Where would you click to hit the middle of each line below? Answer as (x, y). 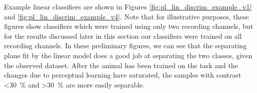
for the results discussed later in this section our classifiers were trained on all (123, 36)
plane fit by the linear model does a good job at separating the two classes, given (128, 55)
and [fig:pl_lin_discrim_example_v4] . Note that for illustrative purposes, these (126, 16)
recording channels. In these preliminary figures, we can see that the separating (125, 46)
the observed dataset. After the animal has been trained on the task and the (121, 65)
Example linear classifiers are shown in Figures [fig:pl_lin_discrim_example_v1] (128, 6)
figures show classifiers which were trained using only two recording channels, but (129, 26)
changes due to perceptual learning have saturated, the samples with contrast (123, 75)
